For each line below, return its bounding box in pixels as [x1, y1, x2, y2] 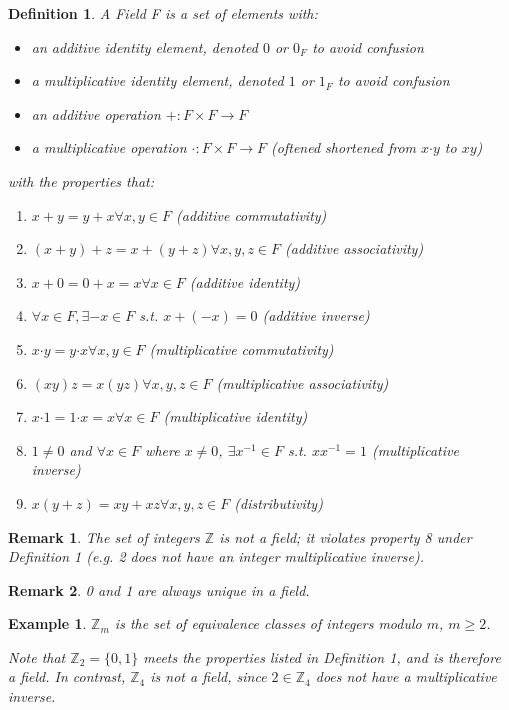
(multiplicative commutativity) [149, 338, 334, 359]
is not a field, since [150, 666, 267, 687]
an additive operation [31, 103, 161, 124]
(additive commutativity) [176, 204, 327, 225]
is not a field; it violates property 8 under [219, 526, 472, 547]
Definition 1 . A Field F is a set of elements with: [8, 3, 318, 23]
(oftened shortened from [271, 137, 417, 158]
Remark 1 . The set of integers [8, 526, 200, 547]
